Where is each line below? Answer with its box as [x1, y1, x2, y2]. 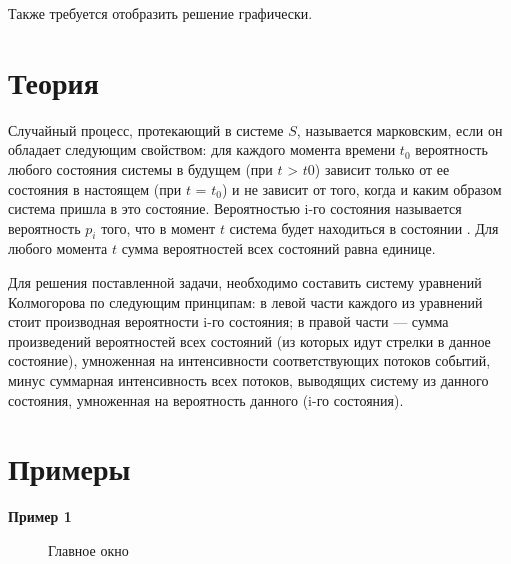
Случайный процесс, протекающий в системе [8, 119, 284, 140]
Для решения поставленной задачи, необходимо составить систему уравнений [8, 272, 482, 293]
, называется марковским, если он [296, 119, 503, 140]
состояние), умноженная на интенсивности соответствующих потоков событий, [8, 350, 491, 371]
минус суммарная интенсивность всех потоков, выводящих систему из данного [8, 370, 489, 391]
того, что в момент [101, 217, 216, 238]
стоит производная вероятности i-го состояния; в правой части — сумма [8, 311, 449, 332]
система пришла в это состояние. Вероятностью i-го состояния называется [8, 198, 462, 219]
